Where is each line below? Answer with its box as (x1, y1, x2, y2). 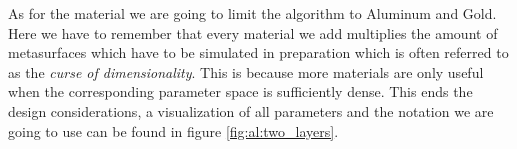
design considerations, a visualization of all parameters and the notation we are (8, 100, 494, 121)
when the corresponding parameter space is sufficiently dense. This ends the (8, 81, 473, 102)
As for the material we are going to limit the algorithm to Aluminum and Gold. (8, 3, 497, 23)
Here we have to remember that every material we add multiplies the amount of (8, 22, 498, 43)
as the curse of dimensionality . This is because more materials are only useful (8, 61, 484, 82)
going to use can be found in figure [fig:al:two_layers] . (8, 120, 339, 141)
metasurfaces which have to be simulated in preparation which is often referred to (8, 42, 509, 63)
